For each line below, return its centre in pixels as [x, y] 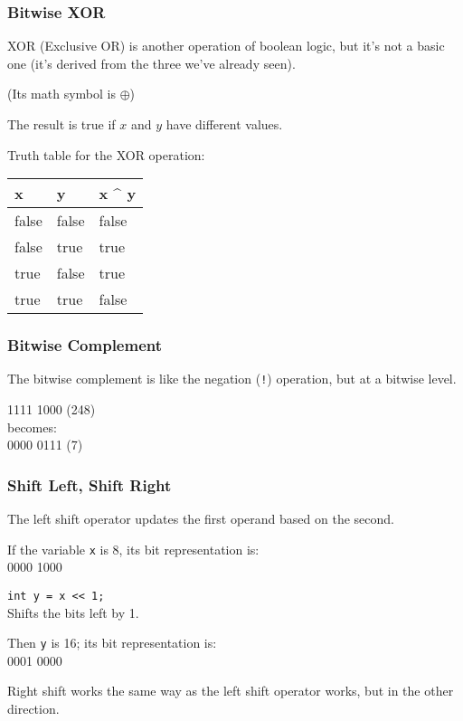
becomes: [32, 427]
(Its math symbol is [61, 94]
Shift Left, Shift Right [90, 484]
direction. [33, 708]
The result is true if [61, 124]
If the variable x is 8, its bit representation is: [133, 549]
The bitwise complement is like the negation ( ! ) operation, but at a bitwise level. [232, 379]
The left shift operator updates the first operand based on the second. [201, 519]
